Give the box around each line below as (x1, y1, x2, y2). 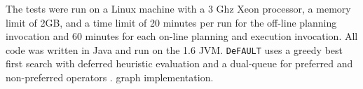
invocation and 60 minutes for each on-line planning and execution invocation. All (6, 29, 358, 43)
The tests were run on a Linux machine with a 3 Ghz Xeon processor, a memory (6, 1, 351, 15)
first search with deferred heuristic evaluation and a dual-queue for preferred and (6, 56, 353, 71)
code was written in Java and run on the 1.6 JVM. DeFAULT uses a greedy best (6, 42, 343, 57)
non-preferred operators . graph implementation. (6, 70, 214, 85)
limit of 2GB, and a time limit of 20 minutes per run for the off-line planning (6, 15, 337, 29)
